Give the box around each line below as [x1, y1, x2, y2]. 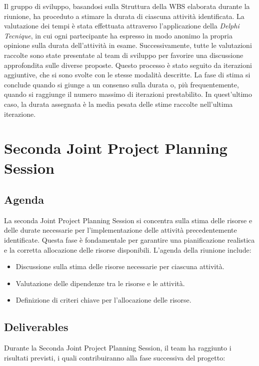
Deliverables [4, 319, 68, 335]
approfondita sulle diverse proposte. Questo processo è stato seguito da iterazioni [4, 59, 252, 70]
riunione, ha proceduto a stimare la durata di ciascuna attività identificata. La [4, 10, 244, 21]
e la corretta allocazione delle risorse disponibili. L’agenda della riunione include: [4, 244, 251, 255]
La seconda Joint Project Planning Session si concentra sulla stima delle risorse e [4, 215, 252, 225]
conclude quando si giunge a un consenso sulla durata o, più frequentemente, [4, 79, 239, 89]
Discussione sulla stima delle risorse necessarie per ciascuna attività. [15, 261, 224, 272]
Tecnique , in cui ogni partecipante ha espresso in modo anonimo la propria [4, 30, 232, 40]
